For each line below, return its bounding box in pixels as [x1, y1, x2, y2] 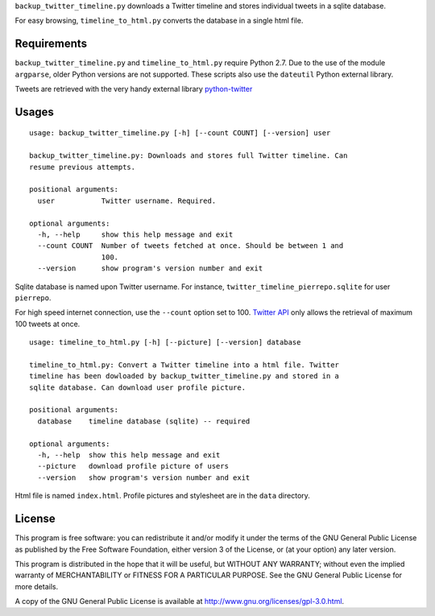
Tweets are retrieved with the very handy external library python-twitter [14, 85, 253, 94]
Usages [14, 105, 54, 118]
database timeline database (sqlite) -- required [37, 416, 251, 426]
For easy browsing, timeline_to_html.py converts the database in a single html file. [14, 16, 304, 26]
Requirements [14, 37, 88, 51]
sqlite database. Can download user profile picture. [29, 382, 246, 392]
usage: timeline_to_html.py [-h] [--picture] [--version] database [29, 338, 301, 347]
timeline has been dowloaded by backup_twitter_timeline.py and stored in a [29, 371, 340, 381]
